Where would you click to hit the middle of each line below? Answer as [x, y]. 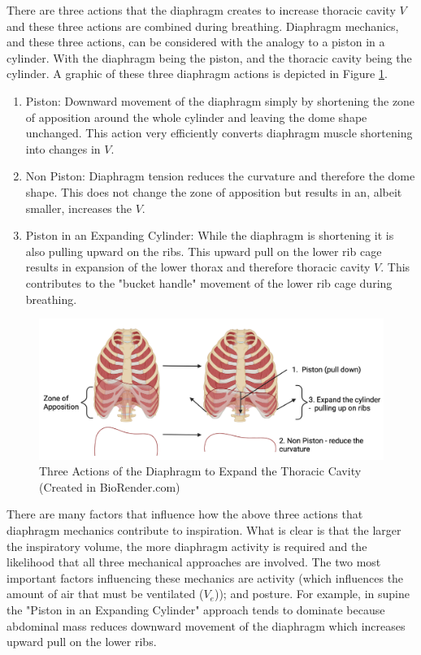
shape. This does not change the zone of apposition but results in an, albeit [214, 191]
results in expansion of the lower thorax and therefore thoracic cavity [198, 267]
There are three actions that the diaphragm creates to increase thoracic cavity [201, 10]
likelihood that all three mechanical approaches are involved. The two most [194, 562]
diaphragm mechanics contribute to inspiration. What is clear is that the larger [204, 529]
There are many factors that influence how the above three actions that [185, 514]
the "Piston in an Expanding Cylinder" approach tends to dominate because [196, 609]
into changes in [63, 148]
